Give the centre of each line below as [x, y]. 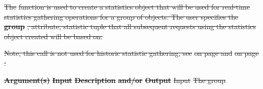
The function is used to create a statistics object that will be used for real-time [127, 7]
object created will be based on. [54, 36]
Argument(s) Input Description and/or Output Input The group [115, 80]
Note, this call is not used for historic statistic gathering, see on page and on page [131, 53]
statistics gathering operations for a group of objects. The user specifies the [121, 16]
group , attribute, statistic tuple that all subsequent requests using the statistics [130, 26]
